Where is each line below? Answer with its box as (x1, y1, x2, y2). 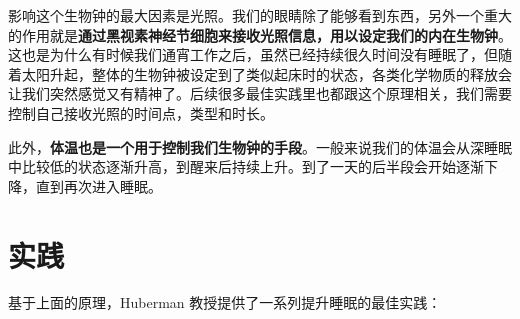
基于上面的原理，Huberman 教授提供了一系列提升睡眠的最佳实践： (8, 292, 442, 313)
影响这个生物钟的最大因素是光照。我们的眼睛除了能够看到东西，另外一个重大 (8, 5, 512, 25)
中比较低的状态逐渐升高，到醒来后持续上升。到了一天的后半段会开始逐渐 (8, 156, 484, 177)
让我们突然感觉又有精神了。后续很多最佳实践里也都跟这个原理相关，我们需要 (8, 83, 512, 104)
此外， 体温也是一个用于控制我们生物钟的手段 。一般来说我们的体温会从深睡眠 (8, 136, 512, 157)
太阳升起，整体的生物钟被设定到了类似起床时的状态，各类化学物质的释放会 (21, 63, 512, 84)
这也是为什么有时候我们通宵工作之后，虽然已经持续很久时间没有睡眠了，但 (8, 44, 498, 65)
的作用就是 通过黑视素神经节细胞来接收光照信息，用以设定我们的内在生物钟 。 (8, 24, 512, 45)
